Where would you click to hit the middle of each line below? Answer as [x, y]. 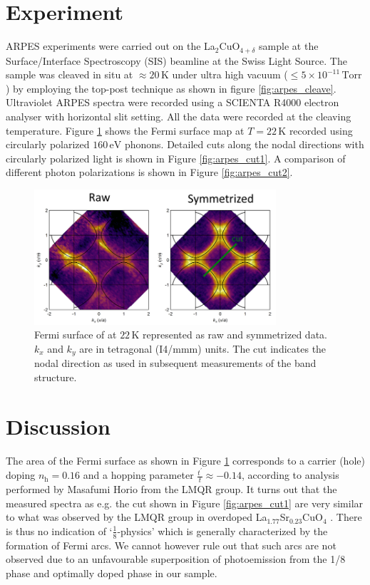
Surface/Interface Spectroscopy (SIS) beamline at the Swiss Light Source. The [176, 60]
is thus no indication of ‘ [59, 530]
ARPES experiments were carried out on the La [111, 46]
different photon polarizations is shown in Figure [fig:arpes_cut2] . [149, 172]
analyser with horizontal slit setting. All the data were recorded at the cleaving [179, 116]
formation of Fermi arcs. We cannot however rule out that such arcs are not [171, 545]
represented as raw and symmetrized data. [235, 335]
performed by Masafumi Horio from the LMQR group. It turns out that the [171, 489]
